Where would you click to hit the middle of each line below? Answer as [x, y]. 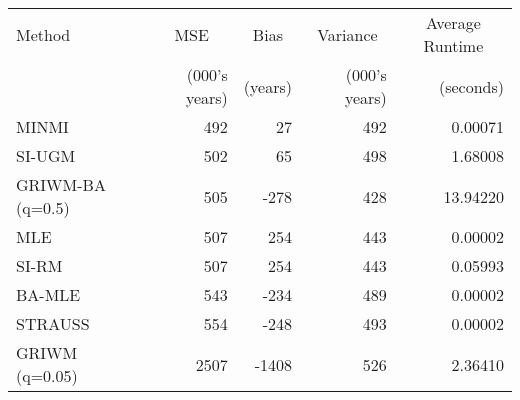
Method [43, 34]
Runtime [453, 45]
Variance [347, 34]
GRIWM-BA [61, 184]
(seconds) [471, 86]
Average [453, 22]
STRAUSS [53, 323]
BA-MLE [48, 294]
